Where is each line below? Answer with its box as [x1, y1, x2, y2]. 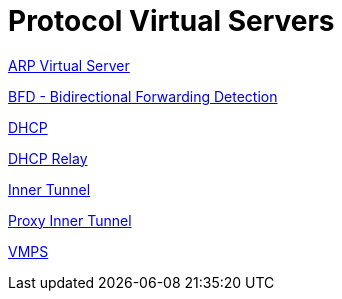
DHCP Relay [8, 149, 88, 167]
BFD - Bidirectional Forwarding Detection [8, 87, 278, 105]
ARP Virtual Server [8, 56, 130, 74]
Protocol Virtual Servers [8, 4, 335, 38]
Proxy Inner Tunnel [8, 211, 132, 229]
